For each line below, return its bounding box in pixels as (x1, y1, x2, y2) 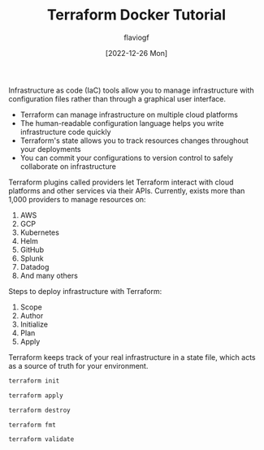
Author (19, 310, 44, 320)
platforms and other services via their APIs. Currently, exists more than (8, 185, 245, 196)
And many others (19, 270, 79, 280)
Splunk (19, 253, 44, 263)
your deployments (19, 144, 81, 154)
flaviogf (123, 32, 149, 42)
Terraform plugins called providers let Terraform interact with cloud (8, 177, 234, 187)
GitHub (19, 244, 45, 254)
